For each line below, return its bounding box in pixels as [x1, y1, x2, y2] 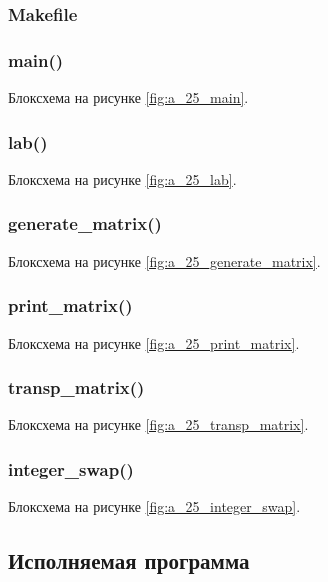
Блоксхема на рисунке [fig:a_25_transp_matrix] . [8, 414, 309, 435]
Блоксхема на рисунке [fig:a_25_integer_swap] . [8, 496, 301, 517]
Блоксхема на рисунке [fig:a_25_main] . [8, 87, 249, 108]
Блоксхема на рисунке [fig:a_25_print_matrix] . [8, 332, 300, 353]
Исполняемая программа [8, 545, 250, 576]
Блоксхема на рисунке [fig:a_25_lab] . [8, 168, 237, 189]
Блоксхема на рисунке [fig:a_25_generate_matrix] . [8, 250, 321, 271]
